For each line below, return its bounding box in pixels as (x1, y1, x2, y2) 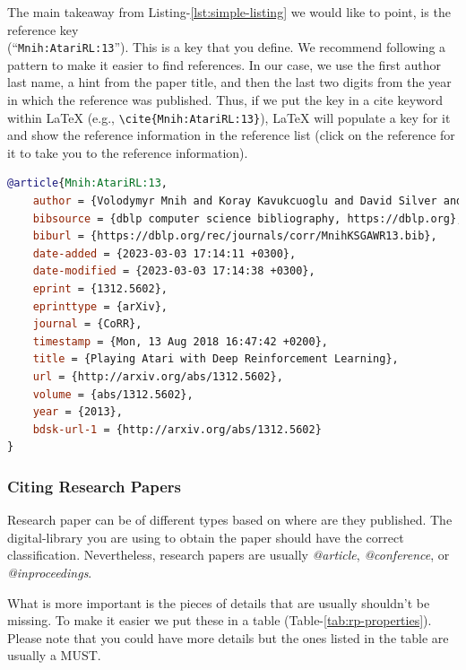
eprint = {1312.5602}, (32, 283, 168, 296)
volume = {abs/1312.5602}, (32, 387, 194, 401)
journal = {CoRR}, (32, 318, 142, 331)
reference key (7, 20, 79, 39)
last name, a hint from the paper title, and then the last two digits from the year (7, 73, 452, 91)
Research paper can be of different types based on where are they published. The (7, 510, 453, 529)
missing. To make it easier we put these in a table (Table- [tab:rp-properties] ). (7, 611, 432, 630)
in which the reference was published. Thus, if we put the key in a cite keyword (7, 91, 444, 109)
